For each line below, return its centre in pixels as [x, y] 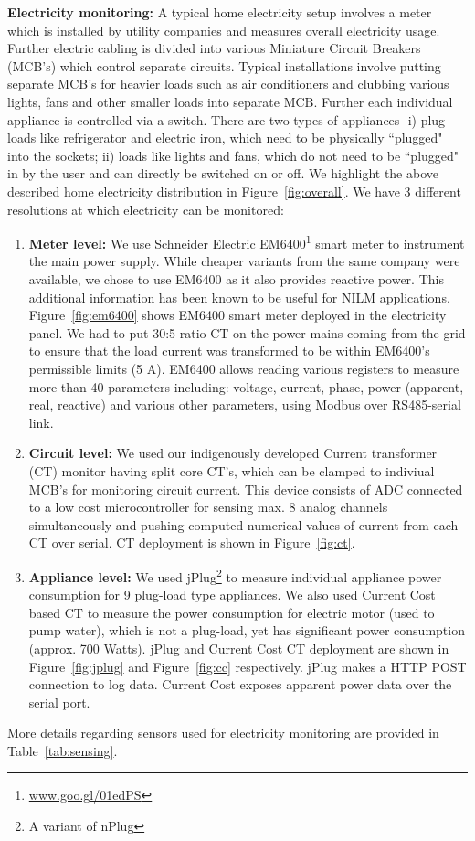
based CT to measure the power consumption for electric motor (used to [232, 612]
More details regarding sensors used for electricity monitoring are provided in [223, 733]
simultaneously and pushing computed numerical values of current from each [243, 524]
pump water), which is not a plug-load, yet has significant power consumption [247, 630]
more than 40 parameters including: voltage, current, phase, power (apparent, [246, 386]
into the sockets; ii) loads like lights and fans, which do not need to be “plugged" [233, 155]
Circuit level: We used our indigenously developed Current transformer [233, 453]
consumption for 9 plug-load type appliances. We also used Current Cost [232, 595]
